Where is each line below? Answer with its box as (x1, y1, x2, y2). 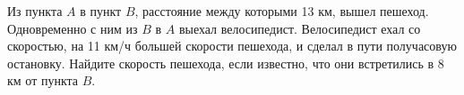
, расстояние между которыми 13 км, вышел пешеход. (134, 2, 429, 20)
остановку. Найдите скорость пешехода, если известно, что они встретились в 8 (7, 53, 444, 72)
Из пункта (7, 2, 63, 20)
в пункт (80, 2, 122, 20)
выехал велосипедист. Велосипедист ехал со (178, 19, 421, 37)
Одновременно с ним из (7, 19, 138, 37)
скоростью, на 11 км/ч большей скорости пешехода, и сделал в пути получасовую (7, 36, 457, 55)
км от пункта (7, 71, 79, 90)
